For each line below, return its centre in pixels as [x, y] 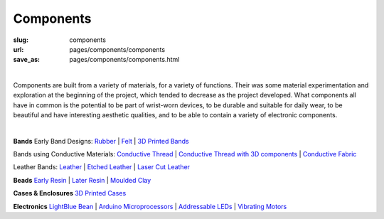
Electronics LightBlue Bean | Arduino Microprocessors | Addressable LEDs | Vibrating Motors [150, 206]
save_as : [27, 60]
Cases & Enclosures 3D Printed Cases [70, 193]
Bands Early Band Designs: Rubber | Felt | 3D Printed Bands [101, 141]
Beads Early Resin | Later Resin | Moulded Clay [82, 180]
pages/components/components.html [124, 60]
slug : [21, 40]
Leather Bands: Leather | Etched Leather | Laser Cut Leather [102, 167]
